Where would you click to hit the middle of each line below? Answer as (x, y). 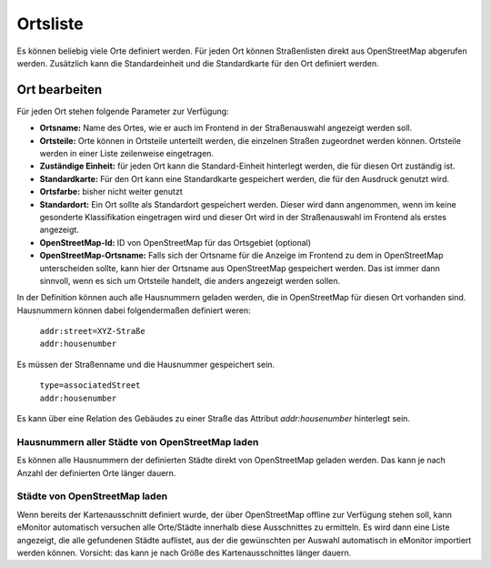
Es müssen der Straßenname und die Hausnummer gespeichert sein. (146, 364)
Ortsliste (50, 24)
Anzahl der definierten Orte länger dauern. (96, 472)
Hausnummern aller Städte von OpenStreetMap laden (138, 441)
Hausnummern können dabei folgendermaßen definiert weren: (134, 310)
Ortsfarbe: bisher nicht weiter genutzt (111, 192)
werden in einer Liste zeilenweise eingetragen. (126, 154)
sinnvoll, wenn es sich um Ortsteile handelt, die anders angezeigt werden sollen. (190, 280)
